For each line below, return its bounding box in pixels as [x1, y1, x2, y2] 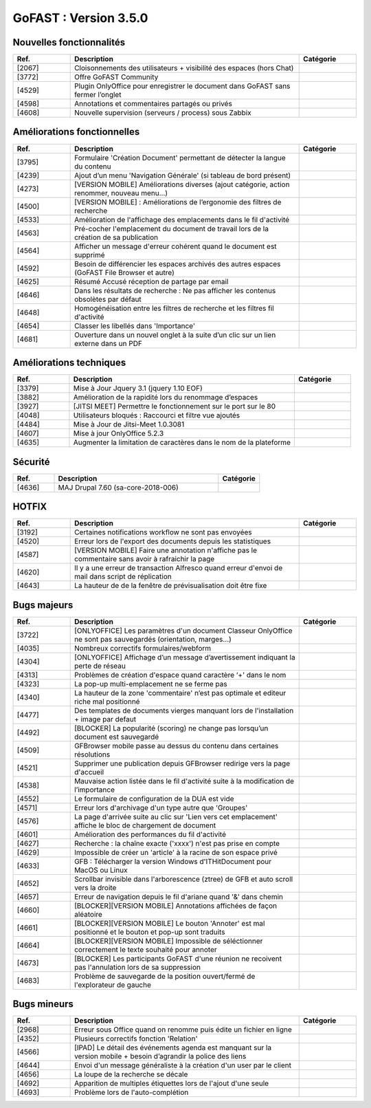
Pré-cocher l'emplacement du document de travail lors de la [74, 224, 269, 233]
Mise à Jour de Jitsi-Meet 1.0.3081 [73, 420, 185, 429]
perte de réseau [74, 661, 126, 671]
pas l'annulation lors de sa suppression [74, 962, 201, 972]
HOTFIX [12, 501, 47, 512]
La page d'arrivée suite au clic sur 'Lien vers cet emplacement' [74, 812, 278, 821]
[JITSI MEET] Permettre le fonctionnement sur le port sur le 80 [73, 402, 276, 411]
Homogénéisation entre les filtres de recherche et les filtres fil [74, 303, 274, 313]
